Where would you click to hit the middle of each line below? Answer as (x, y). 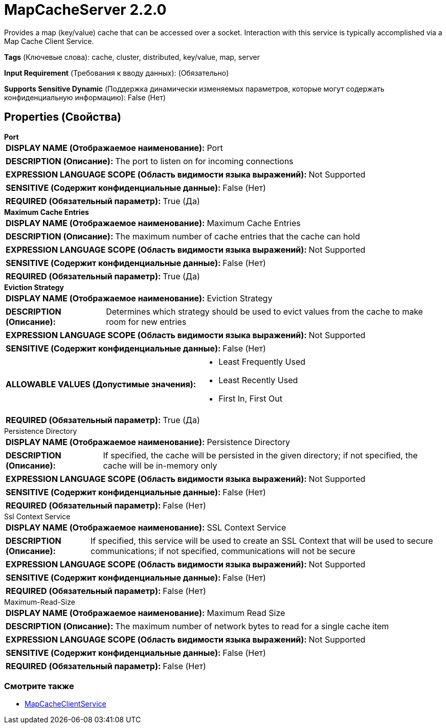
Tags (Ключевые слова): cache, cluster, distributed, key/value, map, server (132, 57)
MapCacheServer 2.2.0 (85, 10)
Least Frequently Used (262, 361)
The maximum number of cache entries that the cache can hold (238, 236)
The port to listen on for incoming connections (204, 161)
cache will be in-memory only (160, 465)
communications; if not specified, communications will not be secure (223, 551)
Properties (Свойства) (63, 117)
